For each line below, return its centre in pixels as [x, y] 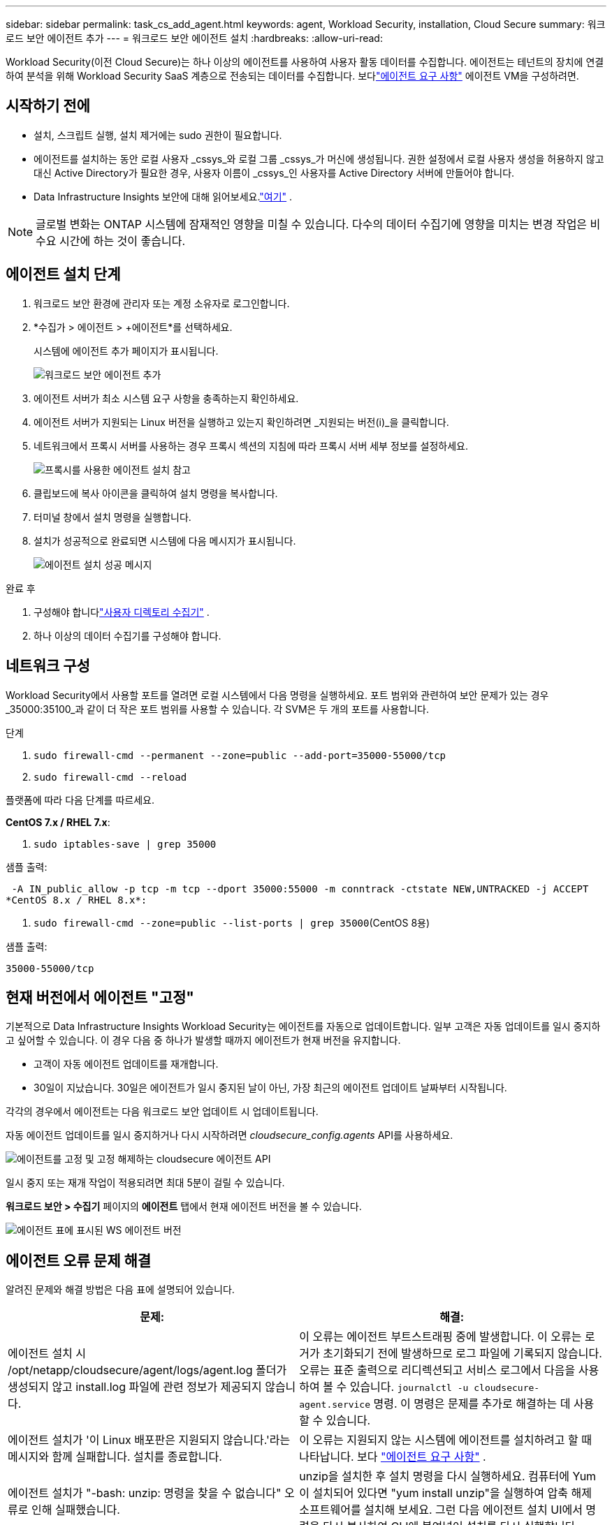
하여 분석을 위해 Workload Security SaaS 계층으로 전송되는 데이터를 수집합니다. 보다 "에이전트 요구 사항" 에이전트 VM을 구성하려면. [292, 76]
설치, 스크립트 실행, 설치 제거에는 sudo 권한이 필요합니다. [158, 135]
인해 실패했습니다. [75, 1510]
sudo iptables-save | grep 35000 [125, 844]
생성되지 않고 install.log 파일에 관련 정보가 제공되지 [135, 1387]
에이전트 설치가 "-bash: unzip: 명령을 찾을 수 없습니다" [145, 1493]
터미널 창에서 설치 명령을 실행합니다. [112, 517]
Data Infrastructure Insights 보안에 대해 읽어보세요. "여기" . [163, 196]
